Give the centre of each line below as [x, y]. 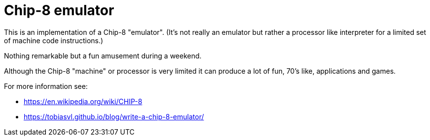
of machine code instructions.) [54, 40]
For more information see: [46, 86]
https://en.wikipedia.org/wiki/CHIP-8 [83, 101]
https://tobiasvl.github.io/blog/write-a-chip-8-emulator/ [114, 116]
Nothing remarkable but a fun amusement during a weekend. [103, 56]
